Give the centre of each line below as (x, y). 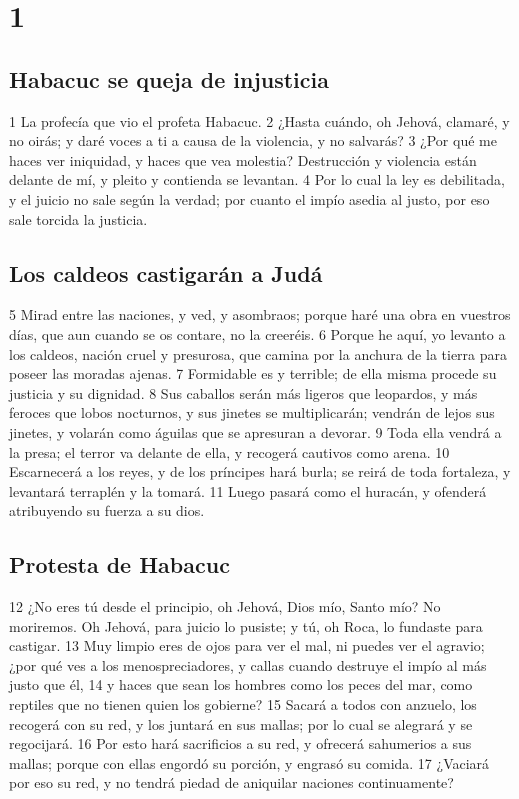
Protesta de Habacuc (119, 564)
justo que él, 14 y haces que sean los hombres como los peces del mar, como (241, 684)
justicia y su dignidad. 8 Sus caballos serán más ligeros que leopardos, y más (243, 392)
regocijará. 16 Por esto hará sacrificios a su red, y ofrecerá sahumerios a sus (240, 743)
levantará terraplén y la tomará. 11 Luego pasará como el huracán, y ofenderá (248, 490)
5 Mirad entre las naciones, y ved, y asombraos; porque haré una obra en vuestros (260, 314)
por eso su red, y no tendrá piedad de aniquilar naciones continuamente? (231, 782)
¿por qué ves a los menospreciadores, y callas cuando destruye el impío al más (248, 664)
